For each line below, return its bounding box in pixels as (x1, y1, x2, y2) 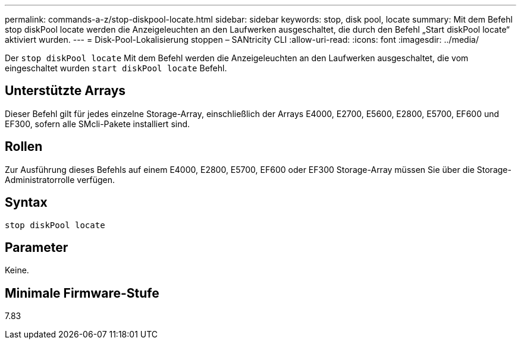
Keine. (5, 265, 29, 276)
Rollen (5, 139, 43, 154)
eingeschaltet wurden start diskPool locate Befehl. (5, 63, 227, 73)
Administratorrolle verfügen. (5, 174, 115, 185)
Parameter (5, 239, 68, 255)
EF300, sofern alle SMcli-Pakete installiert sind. (5, 118, 190, 129)
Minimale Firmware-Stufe (5, 285, 159, 301)
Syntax (5, 195, 48, 210)
